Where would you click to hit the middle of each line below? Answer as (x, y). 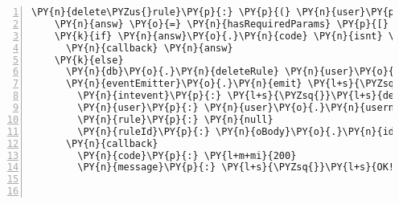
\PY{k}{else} (89, 60)
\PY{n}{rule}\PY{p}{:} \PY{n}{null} (175, 119)
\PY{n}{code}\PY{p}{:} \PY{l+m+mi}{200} (187, 155)
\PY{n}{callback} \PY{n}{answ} (149, 48)
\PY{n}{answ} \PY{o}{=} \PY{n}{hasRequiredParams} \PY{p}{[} (221, 24)
